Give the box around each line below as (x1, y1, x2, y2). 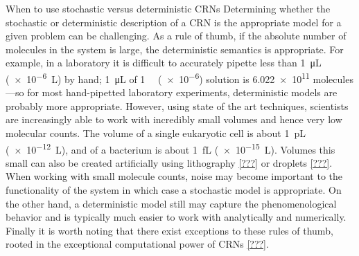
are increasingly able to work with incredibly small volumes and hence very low (6, 112, 342, 127)
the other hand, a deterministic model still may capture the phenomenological (6, 196, 337, 210)
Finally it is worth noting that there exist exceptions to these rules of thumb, (6, 223, 333, 237)
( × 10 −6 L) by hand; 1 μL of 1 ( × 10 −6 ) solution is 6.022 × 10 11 (6, 69, 310, 86)
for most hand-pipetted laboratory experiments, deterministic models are (27, 85, 338, 100)
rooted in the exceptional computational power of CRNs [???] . (6, 237, 269, 251)
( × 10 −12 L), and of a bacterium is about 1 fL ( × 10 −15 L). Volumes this (6, 140, 335, 156)
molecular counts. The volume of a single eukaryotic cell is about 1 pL (6, 126, 306, 140)
